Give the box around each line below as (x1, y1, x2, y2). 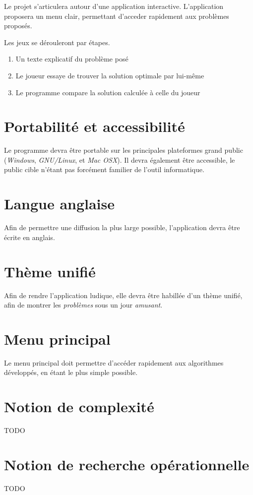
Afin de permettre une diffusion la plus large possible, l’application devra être (4, 222, 240, 233)
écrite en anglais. (4, 232, 55, 242)
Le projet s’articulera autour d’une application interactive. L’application (4, 1, 224, 11)
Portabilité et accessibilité (4, 116, 185, 136)
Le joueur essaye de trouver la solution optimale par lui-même (15, 70, 204, 80)
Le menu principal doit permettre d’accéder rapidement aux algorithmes (4, 357, 224, 368)
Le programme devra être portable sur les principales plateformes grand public (4, 145, 243, 155)
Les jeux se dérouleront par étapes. (4, 37, 110, 47)
